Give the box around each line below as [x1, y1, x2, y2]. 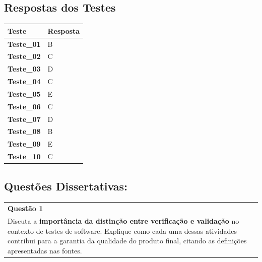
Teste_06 [8, 101, 41, 111]
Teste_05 [8, 88, 41, 99]
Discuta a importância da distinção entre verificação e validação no [8, 216, 239, 226]
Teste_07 [8, 113, 41, 124]
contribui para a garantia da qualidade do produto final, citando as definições [8, 235, 247, 246]
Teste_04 [8, 76, 41, 87]
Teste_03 [8, 63, 41, 74]
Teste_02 [8, 51, 41, 61]
